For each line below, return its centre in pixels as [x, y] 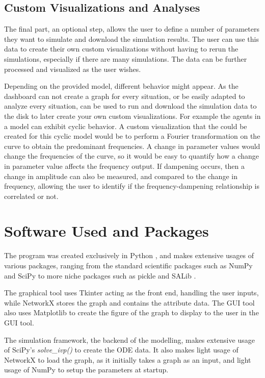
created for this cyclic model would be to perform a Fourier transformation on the [132, 136]
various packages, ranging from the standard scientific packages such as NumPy [128, 266]
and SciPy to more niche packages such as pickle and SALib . [100, 275]
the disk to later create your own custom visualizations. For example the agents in [132, 116]
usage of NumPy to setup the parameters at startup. [86, 370]
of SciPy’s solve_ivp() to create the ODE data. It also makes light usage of [121, 350]
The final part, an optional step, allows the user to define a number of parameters [132, 29]
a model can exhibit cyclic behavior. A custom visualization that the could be [126, 126]
